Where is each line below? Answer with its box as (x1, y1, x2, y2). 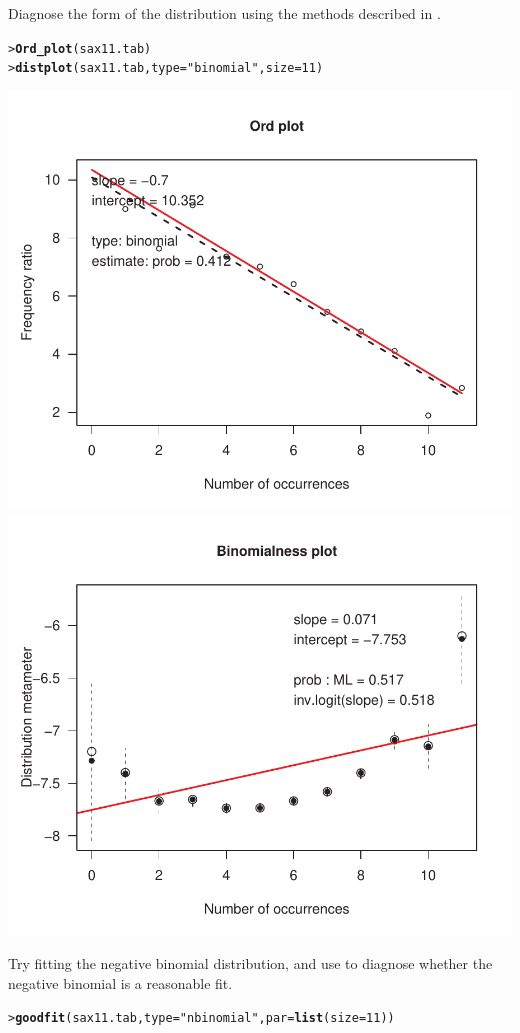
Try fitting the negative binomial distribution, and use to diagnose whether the (8, 953, 493, 974)
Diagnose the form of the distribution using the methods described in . (8, 3, 441, 23)
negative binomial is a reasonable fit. (8, 972, 233, 993)
